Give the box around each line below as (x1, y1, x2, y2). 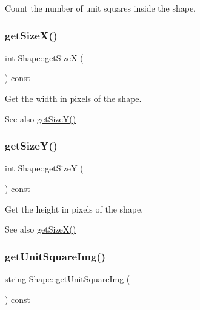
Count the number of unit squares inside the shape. (5, 2, 196, 14)
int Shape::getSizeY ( (5, 162, 84, 174)
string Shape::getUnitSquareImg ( (5, 272, 130, 285)
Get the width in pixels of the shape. (5, 92, 142, 104)
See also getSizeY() (5, 112, 76, 125)
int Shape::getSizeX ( (5, 51, 84, 64)
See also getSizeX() (5, 223, 76, 236)
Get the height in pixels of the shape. (5, 202, 144, 215)
